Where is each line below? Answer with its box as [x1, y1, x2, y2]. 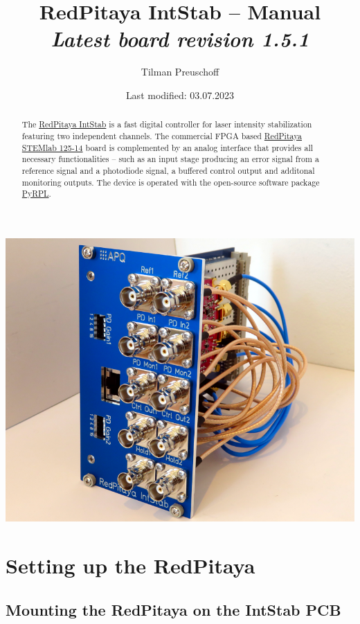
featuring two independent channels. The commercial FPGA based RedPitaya [21, 130, 303, 141]
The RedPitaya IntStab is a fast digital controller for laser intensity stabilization [21, 118, 312, 130]
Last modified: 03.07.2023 [125, 87, 235, 102]
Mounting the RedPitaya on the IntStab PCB [6, 598, 341, 620]
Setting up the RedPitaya [6, 551, 255, 580]
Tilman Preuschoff [141, 64, 219, 79]
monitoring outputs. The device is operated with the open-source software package [21, 176, 320, 188]
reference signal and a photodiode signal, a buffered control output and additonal [21, 164, 315, 176]
